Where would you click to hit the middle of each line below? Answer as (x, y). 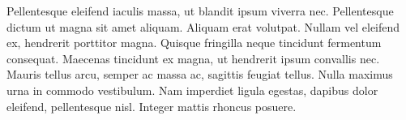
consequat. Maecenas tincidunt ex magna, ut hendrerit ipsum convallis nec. (193, 58)
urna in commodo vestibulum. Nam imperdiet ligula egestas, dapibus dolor (192, 90)
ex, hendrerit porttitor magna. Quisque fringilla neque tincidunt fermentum (194, 43)
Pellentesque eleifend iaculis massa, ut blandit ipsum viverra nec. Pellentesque (200, 11)
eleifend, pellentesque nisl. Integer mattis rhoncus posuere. (152, 106)
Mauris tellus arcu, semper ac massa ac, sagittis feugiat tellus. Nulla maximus (200, 74)
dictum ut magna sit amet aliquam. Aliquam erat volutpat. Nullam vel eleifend (203, 26)
